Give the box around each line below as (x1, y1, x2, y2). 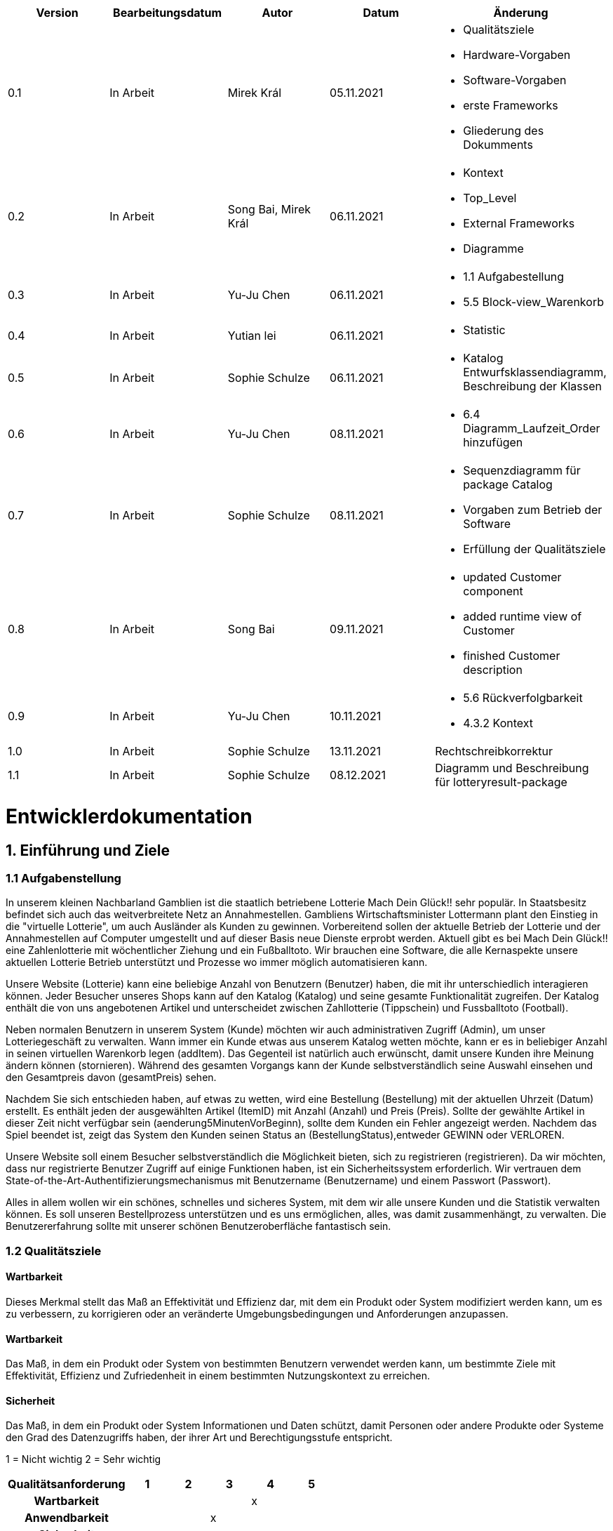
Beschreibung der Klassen (463, 379, 602, 393)
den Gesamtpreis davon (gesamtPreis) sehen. (6, 1071, 217, 1084)
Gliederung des (463, 124, 544, 138)
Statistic (463, 323, 506, 337)
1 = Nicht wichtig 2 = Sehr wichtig (6, 1453, 161, 1466)
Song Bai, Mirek (227, 202, 311, 216)
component (463, 584, 523, 598)
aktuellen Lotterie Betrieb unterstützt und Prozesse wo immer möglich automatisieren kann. (6, 956, 428, 969)
